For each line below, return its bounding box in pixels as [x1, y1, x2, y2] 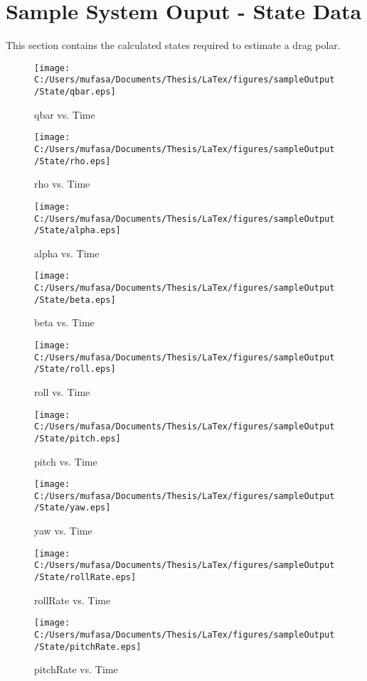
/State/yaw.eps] [34, 503, 111, 513]
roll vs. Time [34, 384, 90, 399]
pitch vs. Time [34, 454, 97, 468]
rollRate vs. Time [34, 592, 111, 607]
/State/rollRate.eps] [34, 572, 137, 582]
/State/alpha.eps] [34, 225, 121, 236]
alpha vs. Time [34, 245, 100, 260]
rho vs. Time [34, 176, 90, 191]
